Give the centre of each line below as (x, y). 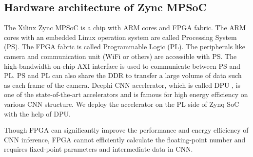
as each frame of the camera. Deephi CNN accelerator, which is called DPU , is (122, 85)
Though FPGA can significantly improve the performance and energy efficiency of (126, 130)
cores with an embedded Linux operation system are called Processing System (120, 37)
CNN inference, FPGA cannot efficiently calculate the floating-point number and (125, 139)
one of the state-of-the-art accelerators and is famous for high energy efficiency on (126, 94)
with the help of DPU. (37, 113)
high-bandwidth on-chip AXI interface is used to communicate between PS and (122, 66)
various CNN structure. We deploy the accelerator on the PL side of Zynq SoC (122, 104)
